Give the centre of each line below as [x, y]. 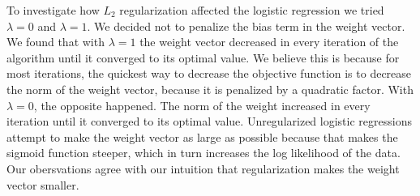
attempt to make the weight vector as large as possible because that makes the [202, 136]
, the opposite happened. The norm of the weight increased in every [202, 105]
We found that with [56, 42]
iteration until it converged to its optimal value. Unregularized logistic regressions [209, 121]
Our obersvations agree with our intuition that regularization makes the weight [203, 168]
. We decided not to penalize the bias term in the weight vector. [246, 26]
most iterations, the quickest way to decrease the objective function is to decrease [209, 73]
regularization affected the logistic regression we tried [252, 10]
